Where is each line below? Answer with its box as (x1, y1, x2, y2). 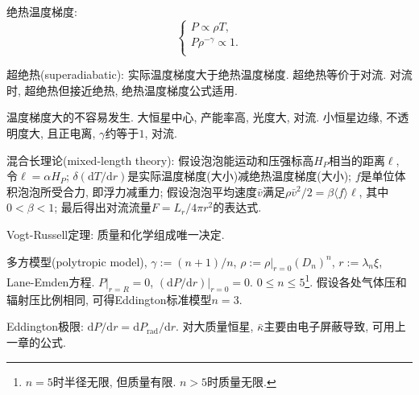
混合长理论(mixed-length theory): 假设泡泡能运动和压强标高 (6, 151, 314, 168)
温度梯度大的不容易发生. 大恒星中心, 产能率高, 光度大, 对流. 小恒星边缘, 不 (6, 109, 398, 125)
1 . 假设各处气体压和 (305, 271, 407, 290)
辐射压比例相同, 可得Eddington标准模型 (6, 290, 212, 307)
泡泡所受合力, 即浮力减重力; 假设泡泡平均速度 (17, 183, 258, 200)
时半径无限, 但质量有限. (52, 372, 176, 389)
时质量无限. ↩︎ (207, 372, 276, 389)
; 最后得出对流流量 (54, 199, 151, 216)
